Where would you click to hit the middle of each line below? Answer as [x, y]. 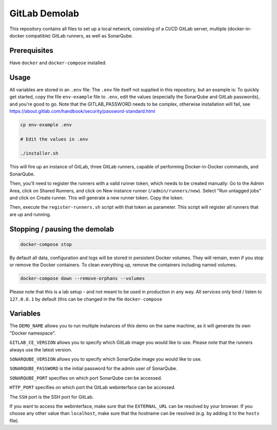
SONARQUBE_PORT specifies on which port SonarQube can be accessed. [86, 378]
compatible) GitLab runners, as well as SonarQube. [79, 35]
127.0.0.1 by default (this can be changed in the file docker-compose [86, 299]
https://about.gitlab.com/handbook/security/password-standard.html [82, 111]
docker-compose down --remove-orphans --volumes [83, 279]
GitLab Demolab [44, 13]
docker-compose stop [46, 244]
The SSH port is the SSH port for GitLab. [52, 397]
